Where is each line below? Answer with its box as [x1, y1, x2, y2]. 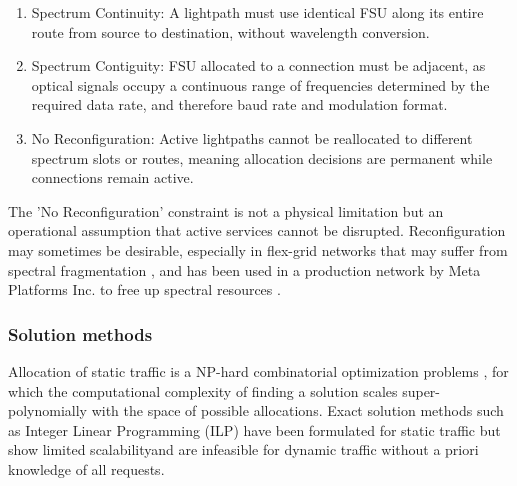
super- [402, 380, 441, 401]
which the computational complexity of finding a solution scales [8, 380, 398, 401]
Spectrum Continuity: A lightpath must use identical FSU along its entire [31, 2, 484, 22]
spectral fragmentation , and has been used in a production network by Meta [8, 259, 481, 280]
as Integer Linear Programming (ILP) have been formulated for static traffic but [8, 419, 501, 440]
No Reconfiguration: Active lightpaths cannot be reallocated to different [31, 127, 473, 148]
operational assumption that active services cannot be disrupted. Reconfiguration [8, 220, 506, 241]
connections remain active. [31, 167, 194, 188]
